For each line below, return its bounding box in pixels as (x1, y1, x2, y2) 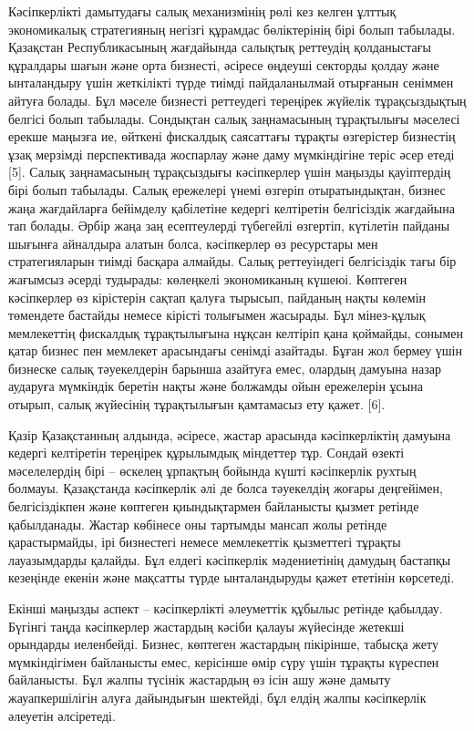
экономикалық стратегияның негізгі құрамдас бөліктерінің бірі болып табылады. (8, 19, 456, 38)
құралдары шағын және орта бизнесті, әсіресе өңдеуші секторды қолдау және (8, 55, 439, 74)
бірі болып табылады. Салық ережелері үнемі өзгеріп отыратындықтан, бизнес (8, 180, 446, 199)
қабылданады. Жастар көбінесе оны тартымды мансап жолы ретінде (8, 514, 387, 533)
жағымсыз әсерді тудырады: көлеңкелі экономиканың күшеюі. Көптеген (8, 269, 407, 288)
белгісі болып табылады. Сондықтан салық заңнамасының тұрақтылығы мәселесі (8, 108, 460, 128)
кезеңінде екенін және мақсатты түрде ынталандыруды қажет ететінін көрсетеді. (8, 568, 455, 587)
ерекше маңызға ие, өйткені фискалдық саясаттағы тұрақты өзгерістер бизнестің (8, 127, 456, 146)
